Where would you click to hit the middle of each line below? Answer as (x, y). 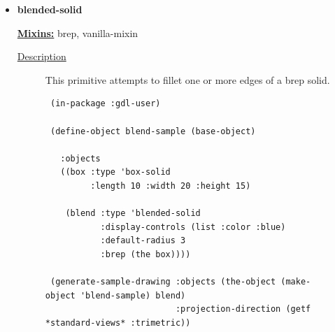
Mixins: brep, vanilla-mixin (78, 33)
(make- (296, 282)
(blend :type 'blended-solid (133, 214)
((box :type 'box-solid (115, 172)
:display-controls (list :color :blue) (193, 227)
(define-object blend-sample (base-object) (153, 131)
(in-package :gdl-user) (105, 104)
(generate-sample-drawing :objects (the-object (163, 282)
